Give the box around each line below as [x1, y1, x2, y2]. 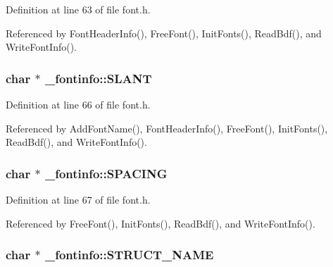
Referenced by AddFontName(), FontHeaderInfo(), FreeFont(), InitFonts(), [6, 120, 328, 135]
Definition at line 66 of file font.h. [6, 97, 151, 111]
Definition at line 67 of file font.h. [6, 192, 151, 206]
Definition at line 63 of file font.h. [6, 2, 151, 16]
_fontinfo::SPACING [44, 164, 168, 182]
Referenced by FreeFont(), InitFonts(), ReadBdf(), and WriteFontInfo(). [6, 216, 315, 230]
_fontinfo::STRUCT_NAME [44, 246, 214, 263]
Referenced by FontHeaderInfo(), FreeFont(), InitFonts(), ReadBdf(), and [6, 25, 322, 40]
